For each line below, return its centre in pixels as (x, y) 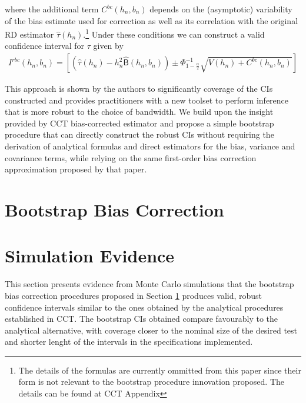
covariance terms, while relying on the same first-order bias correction (131, 157)
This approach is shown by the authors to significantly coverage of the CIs (139, 89)
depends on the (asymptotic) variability (221, 9)
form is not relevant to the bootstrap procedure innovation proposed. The (152, 382)
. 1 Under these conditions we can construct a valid (174, 33)
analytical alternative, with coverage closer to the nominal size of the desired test (151, 330)
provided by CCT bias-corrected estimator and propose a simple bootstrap (139, 123)
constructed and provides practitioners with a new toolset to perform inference (147, 100)
